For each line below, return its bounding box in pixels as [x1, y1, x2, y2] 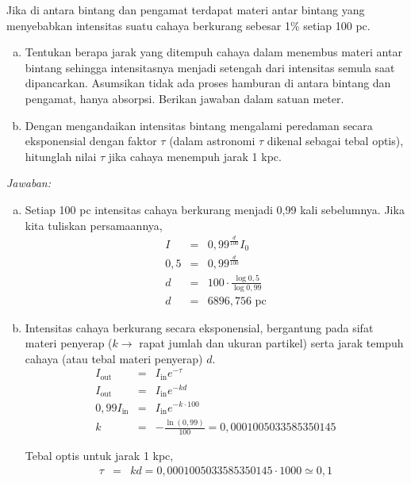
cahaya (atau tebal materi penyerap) [25, 350, 203, 366]
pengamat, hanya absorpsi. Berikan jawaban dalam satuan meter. [25, 90, 344, 106]
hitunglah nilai [25, 148, 97, 164]
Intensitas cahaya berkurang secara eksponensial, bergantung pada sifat [25, 319, 374, 335]
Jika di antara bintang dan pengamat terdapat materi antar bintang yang [6, 2, 365, 17]
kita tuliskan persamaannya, [25, 217, 163, 233]
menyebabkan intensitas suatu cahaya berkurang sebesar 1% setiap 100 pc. [6, 17, 371, 33]
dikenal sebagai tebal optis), [267, 132, 404, 149]
